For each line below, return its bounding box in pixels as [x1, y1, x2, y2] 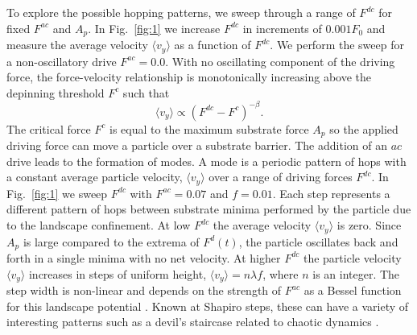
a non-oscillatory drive [6, 52, 117, 69]
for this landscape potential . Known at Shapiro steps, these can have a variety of [6, 297, 409, 314]
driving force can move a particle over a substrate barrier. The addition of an [6, 137, 387, 154]
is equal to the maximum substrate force [109, 120, 309, 137]
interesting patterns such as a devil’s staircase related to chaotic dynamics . [6, 313, 379, 330]
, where [262, 265, 299, 282]
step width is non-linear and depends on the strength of [6, 282, 282, 299]
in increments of [242, 19, 322, 36]
